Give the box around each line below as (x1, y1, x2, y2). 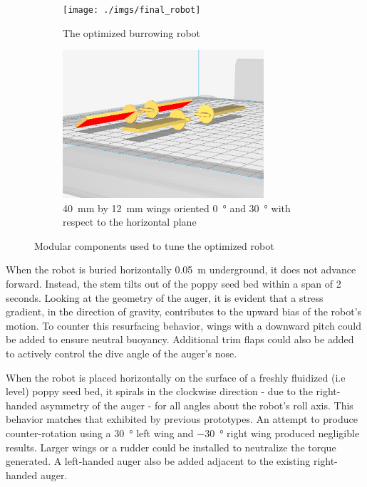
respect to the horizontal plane (63, 214, 197, 229)
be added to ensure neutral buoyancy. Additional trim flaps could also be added (6, 332, 354, 347)
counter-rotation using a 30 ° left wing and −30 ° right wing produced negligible (6, 426, 360, 441)
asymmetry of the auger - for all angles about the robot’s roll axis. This (41, 397, 353, 412)
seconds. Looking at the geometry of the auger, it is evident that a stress (6, 290, 324, 305)
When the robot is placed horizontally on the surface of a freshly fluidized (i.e (6, 370, 346, 384)
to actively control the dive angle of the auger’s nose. (6, 346, 237, 361)
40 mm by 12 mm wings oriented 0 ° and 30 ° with (63, 200, 291, 215)
